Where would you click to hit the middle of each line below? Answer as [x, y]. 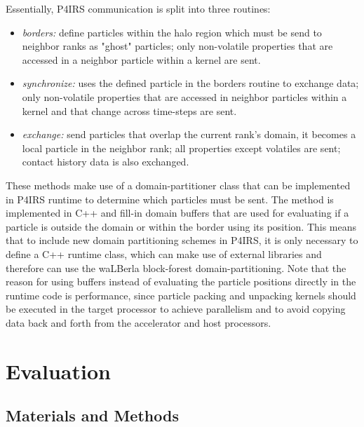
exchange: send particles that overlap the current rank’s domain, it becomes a [189, 134]
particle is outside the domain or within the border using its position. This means [181, 226]
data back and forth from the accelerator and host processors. [139, 322]
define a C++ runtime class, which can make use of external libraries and [164, 253]
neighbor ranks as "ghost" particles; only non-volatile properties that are [177, 46]
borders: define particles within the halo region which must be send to [172, 32]
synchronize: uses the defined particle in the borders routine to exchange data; [190, 83]
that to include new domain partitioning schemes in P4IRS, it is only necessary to [182, 240]
